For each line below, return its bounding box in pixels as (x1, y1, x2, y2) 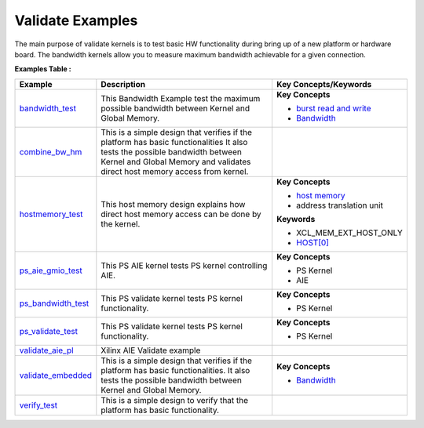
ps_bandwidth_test (19, 298, 90, 309)
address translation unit (295, 200, 384, 211)
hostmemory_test (19, 209, 83, 219)
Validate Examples (14, 12, 138, 29)
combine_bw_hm (19, 146, 82, 157)
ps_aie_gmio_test (19, 265, 82, 276)
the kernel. (101, 218, 141, 229)
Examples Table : (14, 64, 72, 74)
